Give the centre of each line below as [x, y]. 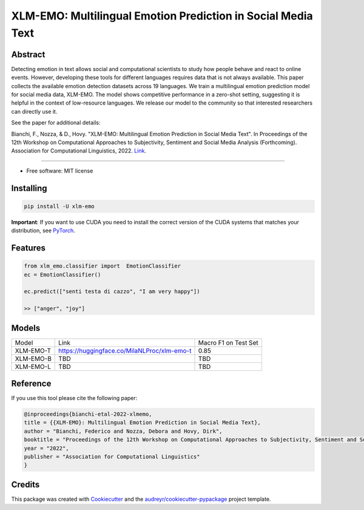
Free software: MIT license [60, 171]
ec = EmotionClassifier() [62, 274]
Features [28, 248]
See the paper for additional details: [56, 123]
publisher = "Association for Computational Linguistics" [112, 457]
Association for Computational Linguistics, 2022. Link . [79, 151]
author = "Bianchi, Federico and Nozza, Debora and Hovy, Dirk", [123, 431]
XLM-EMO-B [33, 359]
